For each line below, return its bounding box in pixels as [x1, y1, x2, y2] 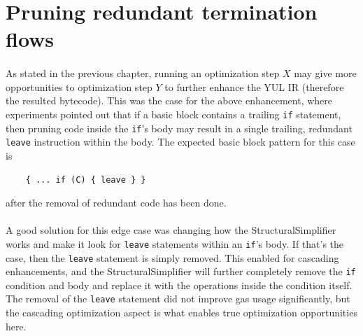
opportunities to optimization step [6, 79, 152, 94]
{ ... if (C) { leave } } [25, 174, 146, 185]
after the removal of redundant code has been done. [6, 195, 227, 210]
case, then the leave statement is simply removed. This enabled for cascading [6, 250, 339, 265]
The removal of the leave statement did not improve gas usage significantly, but [6, 291, 350, 306]
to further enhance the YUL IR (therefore [164, 79, 344, 94]
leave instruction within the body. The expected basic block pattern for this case [6, 134, 355, 149]
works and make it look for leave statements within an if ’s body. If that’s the [6, 236, 344, 251]
